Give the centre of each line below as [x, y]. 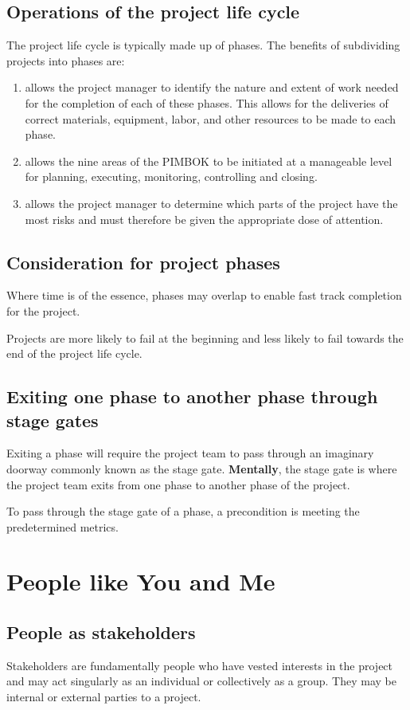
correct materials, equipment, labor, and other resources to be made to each [210, 118]
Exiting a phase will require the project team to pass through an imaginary [190, 453]
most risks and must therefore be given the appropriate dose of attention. [204, 219]
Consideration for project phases [143, 262]
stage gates [53, 420]
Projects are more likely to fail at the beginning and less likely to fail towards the [205, 337]
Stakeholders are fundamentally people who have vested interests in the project [200, 665]
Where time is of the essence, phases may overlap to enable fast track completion [204, 295]
